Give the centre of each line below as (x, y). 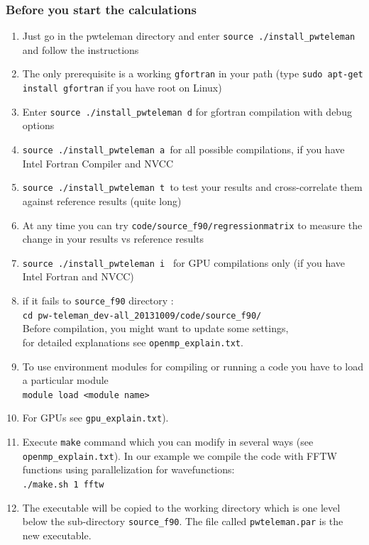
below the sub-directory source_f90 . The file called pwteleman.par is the (183, 521)
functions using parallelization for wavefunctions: (128, 469)
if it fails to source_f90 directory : (98, 301)
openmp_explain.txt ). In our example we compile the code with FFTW (180, 455)
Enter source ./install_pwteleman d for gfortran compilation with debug (187, 111)
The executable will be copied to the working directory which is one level (181, 507)
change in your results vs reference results (113, 239)
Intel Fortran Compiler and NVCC (98, 163)
